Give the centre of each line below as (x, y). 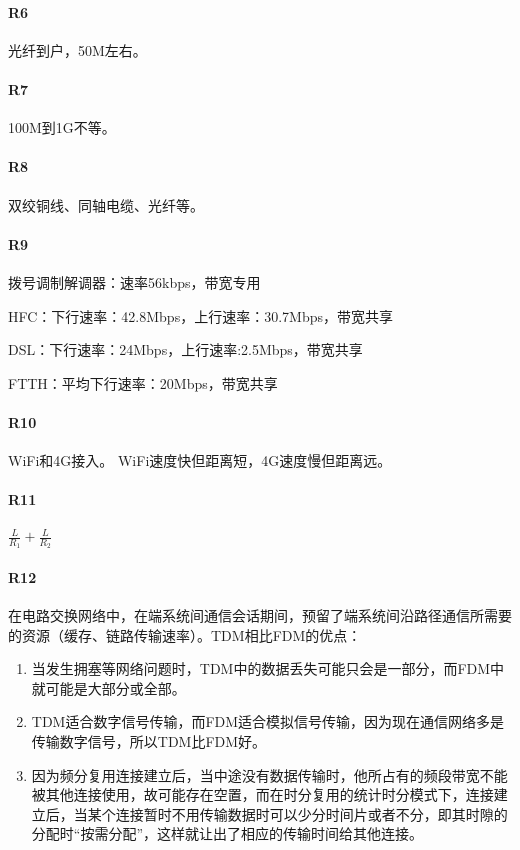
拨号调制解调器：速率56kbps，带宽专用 (134, 281)
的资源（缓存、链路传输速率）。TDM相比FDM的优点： (185, 634)
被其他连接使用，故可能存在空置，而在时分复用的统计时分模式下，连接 (262, 794)
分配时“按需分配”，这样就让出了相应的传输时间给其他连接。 (227, 833)
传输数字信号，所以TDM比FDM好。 (149, 741)
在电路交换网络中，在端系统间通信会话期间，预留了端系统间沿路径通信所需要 (260, 615)
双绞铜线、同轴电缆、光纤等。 (106, 204)
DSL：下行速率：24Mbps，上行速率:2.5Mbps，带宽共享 (185, 349)
